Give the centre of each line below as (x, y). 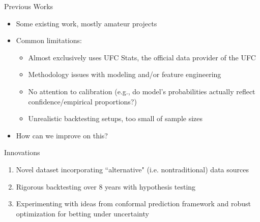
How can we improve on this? (62, 135)
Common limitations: (49, 40)
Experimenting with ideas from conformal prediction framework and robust (133, 203)
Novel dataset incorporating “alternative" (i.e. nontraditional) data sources (132, 169)
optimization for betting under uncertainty (82, 213)
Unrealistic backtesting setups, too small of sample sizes (115, 118)
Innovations (22, 152)
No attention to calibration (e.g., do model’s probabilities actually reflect (142, 91)
